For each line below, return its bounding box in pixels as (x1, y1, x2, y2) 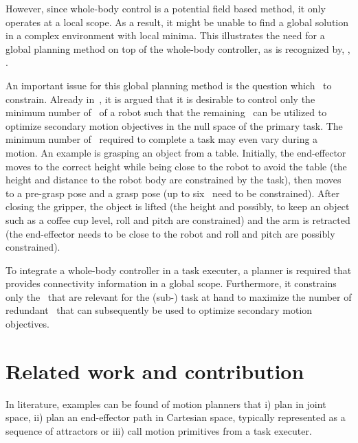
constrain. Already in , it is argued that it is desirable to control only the (5, 91, 315, 106)
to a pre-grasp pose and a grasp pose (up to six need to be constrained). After (5, 185, 339, 200)
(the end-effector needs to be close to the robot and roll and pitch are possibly (5, 226, 335, 240)
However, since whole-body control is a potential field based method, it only (5, 1, 326, 15)
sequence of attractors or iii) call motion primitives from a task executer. (5, 423, 312, 438)
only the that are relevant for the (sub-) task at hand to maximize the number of (5, 289, 352, 304)
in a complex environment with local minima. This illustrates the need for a (5, 28, 325, 43)
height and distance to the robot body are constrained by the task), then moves (5, 172, 342, 187)
